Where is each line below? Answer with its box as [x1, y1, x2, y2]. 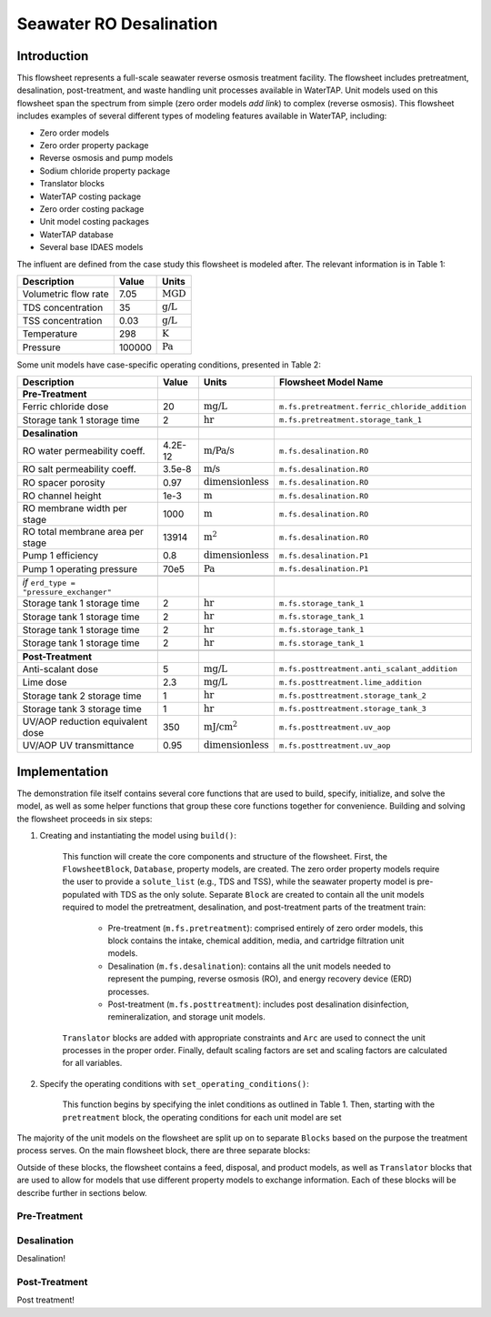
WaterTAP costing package [39, 191, 141, 202]
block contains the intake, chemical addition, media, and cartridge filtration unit [107, 935, 405, 946]
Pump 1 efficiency [22, 549, 99, 562]
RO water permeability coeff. [22, 445, 145, 457]
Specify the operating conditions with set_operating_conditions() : [39, 1078, 309, 1089]
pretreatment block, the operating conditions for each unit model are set [62, 1111, 342, 1122]
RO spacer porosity [22, 476, 105, 488]
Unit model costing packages [39, 216, 150, 227]
